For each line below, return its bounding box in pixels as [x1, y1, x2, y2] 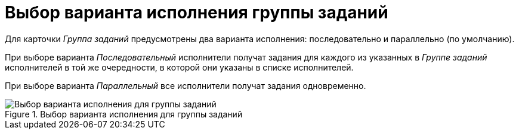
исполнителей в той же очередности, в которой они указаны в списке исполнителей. [5, 62, 354, 72]
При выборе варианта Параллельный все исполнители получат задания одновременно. [5, 80, 366, 91]
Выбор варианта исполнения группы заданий [5, 2, 388, 23]
